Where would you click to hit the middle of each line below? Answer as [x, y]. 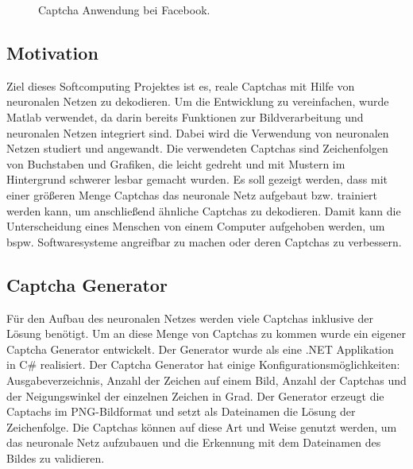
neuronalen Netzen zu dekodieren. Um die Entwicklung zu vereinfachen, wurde [198, 101]
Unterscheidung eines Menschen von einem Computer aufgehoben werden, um [196, 226]
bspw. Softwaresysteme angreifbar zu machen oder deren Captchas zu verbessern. [204, 241]
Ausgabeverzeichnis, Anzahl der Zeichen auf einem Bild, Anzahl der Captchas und [206, 380]
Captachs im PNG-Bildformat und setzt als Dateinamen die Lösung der [181, 411]
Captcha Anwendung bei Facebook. [124, 10]
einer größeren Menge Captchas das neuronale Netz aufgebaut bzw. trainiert [192, 194]
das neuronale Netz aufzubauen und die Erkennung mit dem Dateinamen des [194, 442]
